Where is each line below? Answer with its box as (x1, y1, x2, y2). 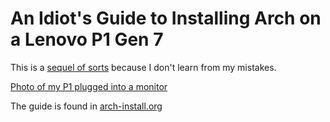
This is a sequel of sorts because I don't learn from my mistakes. (10, 61, 277, 73)
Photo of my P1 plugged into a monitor (10, 80, 168, 92)
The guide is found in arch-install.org (10, 100, 163, 112)
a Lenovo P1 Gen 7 (10, 28, 164, 51)
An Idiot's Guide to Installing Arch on (10, 7, 322, 30)
